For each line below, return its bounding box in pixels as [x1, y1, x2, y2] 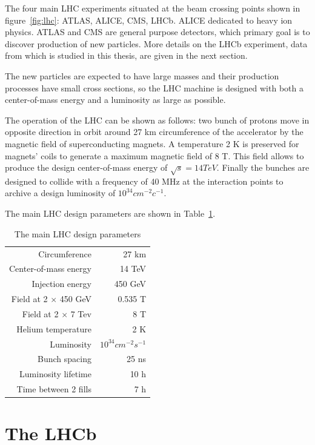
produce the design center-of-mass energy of [5, 161, 168, 174]
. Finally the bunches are [216, 161, 310, 174]
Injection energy [31, 277, 91, 290]
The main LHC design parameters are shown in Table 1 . [5, 207, 216, 220]
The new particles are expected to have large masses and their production [5, 69, 279, 82]
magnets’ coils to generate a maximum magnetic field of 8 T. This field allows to [5, 149, 304, 162]
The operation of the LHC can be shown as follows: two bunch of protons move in [5, 113, 310, 126]
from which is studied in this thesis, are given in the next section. [5, 49, 248, 62]
